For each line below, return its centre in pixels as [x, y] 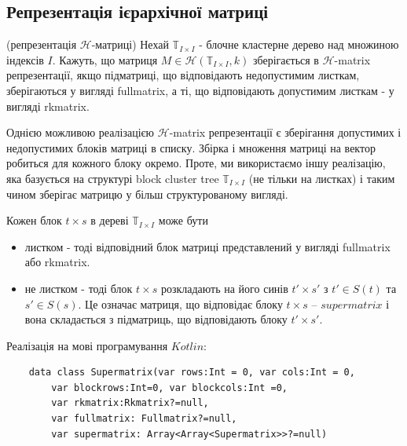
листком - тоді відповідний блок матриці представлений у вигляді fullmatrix [207, 246]
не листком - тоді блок [79, 288]
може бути [183, 220]
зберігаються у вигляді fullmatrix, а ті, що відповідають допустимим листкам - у [200, 90]
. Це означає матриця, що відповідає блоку [180, 303]
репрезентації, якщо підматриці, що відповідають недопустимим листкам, [183, 75]
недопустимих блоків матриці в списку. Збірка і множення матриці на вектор [191, 147]
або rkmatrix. [57, 262]
